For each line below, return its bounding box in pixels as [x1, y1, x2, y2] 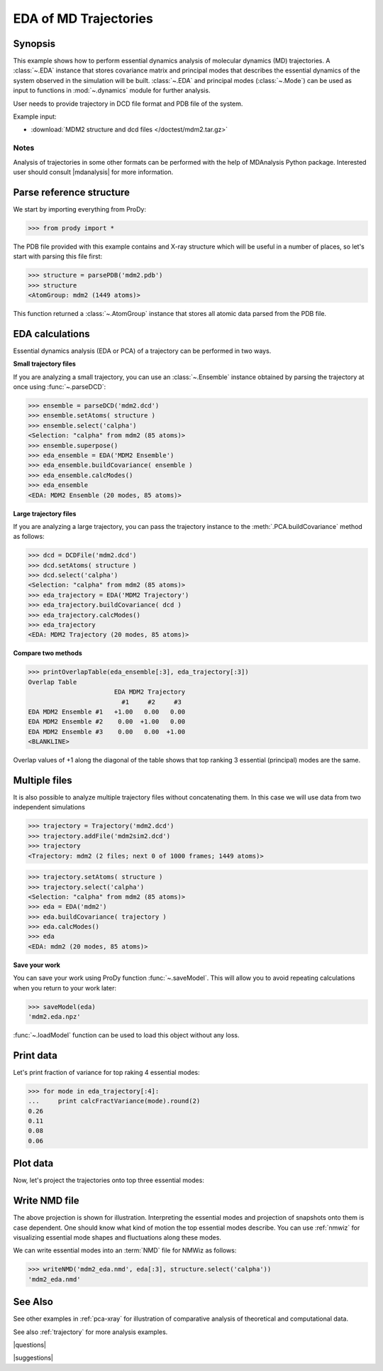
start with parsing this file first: [13, 252, 103, 261]
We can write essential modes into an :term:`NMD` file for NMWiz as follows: [13, 1246, 237, 1255]
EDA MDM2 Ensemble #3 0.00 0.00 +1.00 [28, 728, 186, 736]
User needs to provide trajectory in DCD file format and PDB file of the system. [13, 99, 243, 108]
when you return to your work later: [13, 983, 117, 992]
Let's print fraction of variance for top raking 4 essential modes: [13, 1068, 200, 1076]
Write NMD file [13, 1195, 79, 1207]
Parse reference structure [13, 186, 131, 198]
